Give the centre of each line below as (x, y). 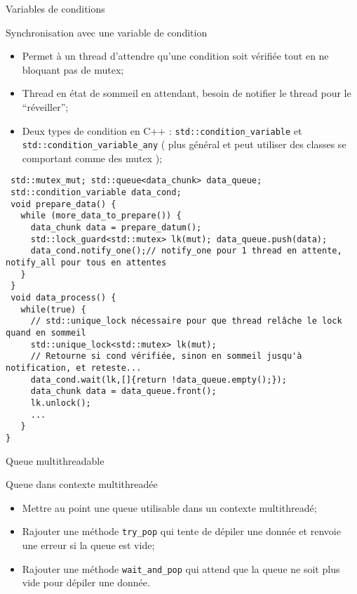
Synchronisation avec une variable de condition (107, 32)
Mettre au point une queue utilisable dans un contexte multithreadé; (169, 507)
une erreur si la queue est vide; (88, 545)
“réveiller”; (45, 106)
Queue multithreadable (55, 460)
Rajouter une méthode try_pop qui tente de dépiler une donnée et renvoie (181, 531)
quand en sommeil (46, 333)
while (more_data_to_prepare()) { (101, 216)
